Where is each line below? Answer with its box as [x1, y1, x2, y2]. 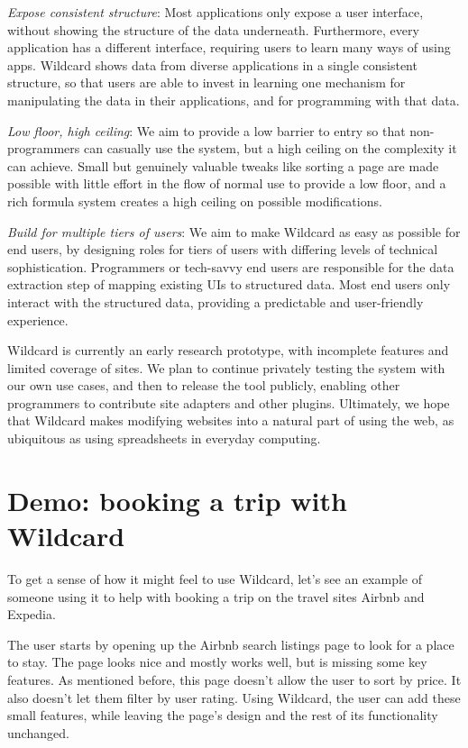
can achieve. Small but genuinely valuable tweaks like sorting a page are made [7, 156, 439, 175]
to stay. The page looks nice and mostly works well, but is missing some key [7, 652, 427, 671]
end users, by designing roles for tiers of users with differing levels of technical [7, 240, 438, 259]
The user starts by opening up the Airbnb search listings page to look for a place [7, 634, 454, 653]
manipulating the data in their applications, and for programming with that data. [7, 90, 460, 109]
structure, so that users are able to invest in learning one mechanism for [7, 73, 406, 92]
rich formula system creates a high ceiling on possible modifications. [7, 191, 382, 210]
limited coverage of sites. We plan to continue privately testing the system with [7, 358, 445, 377]
